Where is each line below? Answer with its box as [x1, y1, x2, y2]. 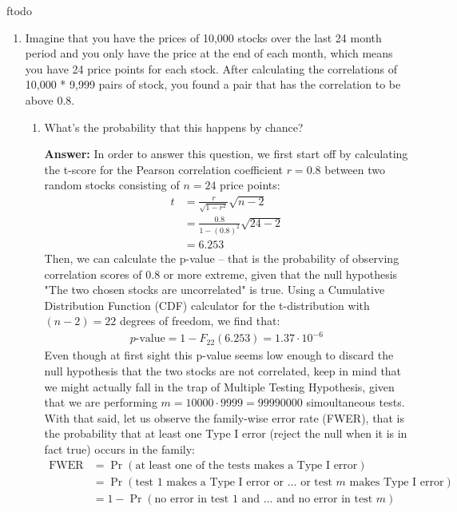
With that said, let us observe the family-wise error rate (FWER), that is [44, 409, 404, 426]
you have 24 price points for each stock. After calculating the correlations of [25, 60, 397, 77]
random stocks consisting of [44, 177, 180, 193]
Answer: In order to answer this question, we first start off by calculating [44, 145, 408, 162]
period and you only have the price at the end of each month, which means [25, 45, 393, 62]
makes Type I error [349, 476, 444, 488]
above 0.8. [25, 91, 75, 108]
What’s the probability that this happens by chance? [44, 118, 304, 135]
